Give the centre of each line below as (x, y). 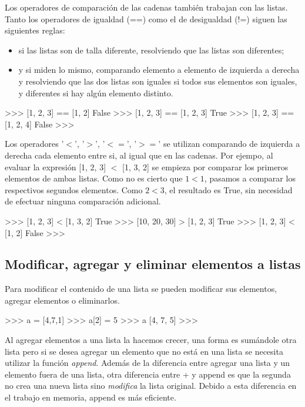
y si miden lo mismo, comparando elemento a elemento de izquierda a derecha (159, 70)
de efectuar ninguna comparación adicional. (83, 201)
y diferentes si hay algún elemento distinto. (96, 92)
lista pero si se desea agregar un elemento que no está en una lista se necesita (144, 351)
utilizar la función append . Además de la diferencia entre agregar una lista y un (148, 363)
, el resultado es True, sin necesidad (228, 189)
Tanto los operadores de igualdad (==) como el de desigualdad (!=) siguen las (146, 18)
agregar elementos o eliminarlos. (62, 300)
